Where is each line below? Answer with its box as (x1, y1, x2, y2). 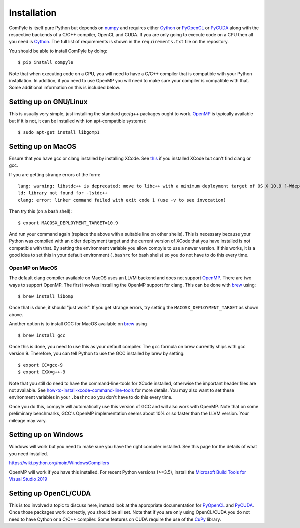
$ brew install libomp (18, 294, 74, 299)
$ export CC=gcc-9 (18, 362, 63, 368)
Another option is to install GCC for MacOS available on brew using (9, 321, 147, 327)
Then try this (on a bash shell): (9, 208, 72, 214)
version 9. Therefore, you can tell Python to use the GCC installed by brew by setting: (9, 350, 185, 357)
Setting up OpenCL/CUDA (9, 489, 91, 497)
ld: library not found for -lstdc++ (18, 190, 108, 196)
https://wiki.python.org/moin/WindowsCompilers (9, 460, 109, 466)
